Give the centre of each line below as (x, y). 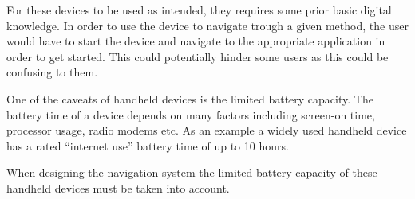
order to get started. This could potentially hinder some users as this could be (198, 56)
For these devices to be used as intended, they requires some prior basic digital (199, 10)
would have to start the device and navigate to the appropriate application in (196, 41)
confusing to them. (52, 72)
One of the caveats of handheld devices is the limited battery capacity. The (190, 98)
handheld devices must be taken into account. (118, 187)
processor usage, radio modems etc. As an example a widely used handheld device (207, 130)
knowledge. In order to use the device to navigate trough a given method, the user (207, 25)
